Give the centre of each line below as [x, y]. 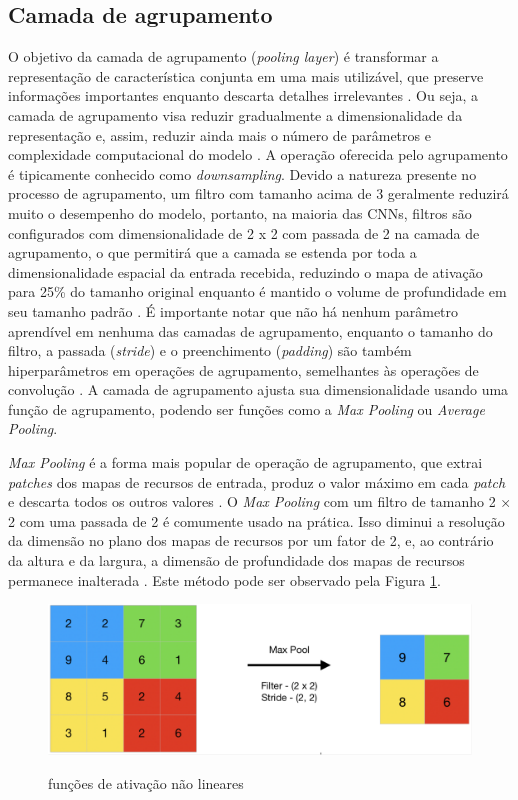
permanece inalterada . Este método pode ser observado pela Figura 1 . [224, 579]
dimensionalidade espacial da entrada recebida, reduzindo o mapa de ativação [245, 271]
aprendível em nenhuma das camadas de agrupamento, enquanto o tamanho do [250, 330]
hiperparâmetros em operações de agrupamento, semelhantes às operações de [243, 369]
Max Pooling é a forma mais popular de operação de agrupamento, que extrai [245, 462]
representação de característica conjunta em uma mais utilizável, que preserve [246, 75]
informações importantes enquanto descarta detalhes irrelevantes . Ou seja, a [243, 95]
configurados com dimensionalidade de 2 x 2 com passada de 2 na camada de [244, 232]
